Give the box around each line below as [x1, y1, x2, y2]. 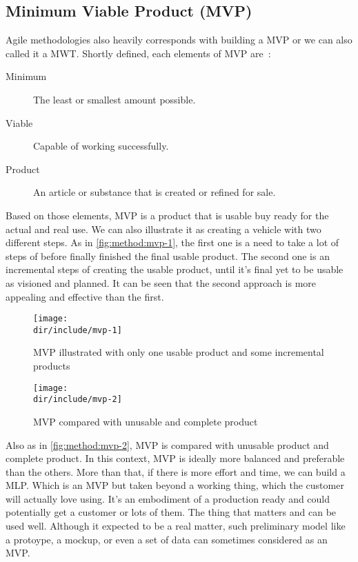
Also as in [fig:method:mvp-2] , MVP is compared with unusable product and [6, 437, 329, 452]
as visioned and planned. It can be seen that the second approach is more [6, 275, 317, 290]
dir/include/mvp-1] [33, 325, 122, 335]
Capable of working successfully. [33, 139, 169, 153]
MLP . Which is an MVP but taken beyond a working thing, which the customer [6, 478, 344, 492]
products [33, 359, 70, 373]
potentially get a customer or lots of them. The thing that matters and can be [6, 505, 337, 519]
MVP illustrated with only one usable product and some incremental [33, 345, 324, 359]
